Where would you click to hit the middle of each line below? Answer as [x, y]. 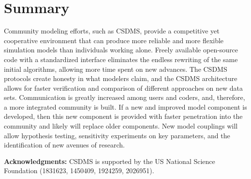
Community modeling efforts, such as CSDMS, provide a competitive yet [112, 31]
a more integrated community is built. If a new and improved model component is [125, 106]
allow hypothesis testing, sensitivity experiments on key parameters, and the [117, 135]
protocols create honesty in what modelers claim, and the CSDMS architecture [121, 78]
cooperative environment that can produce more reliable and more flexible [114, 40]
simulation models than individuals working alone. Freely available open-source [121, 50]
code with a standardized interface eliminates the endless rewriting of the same [121, 59]
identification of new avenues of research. [64, 145]
